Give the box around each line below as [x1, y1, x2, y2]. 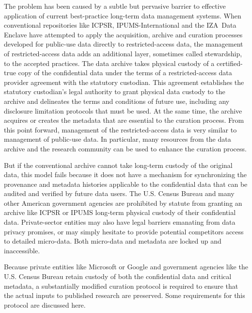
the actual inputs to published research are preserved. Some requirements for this [4, 290, 245, 300]
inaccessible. [4, 245, 40, 255]
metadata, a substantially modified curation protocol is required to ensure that [4, 280, 238, 291]
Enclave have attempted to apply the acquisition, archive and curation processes [4, 29, 243, 39]
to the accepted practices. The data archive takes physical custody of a [4, 58, 215, 68]
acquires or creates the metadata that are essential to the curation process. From [4, 115, 244, 125]
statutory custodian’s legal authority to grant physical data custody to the [4, 86, 225, 97]
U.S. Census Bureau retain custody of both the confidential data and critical [4, 271, 232, 281]
